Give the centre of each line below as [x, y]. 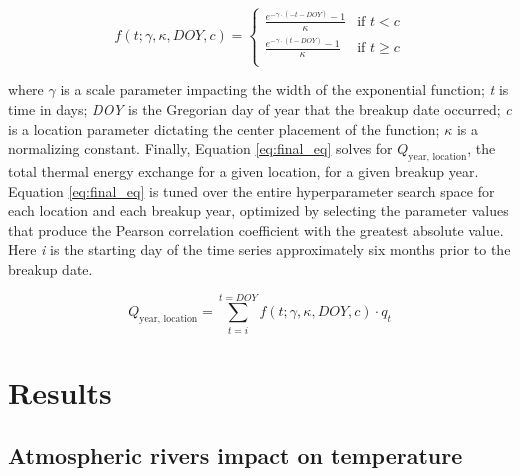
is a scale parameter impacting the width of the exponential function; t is [284, 89]
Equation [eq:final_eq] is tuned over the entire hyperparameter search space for [251, 190]
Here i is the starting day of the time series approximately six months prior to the [259, 249]
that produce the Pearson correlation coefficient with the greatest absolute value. [256, 229]
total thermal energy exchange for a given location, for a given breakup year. [243, 170]
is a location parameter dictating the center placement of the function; [224, 128]
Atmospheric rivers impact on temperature [235, 455]
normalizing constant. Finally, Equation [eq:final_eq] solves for [200, 148]
